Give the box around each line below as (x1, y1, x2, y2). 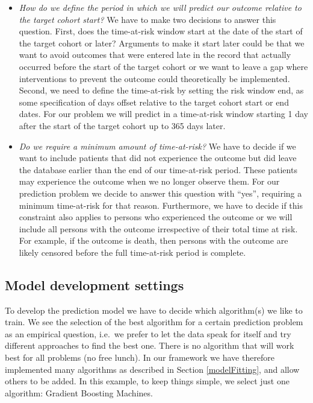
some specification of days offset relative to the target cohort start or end (19, 95, 289, 108)
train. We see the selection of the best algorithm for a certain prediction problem (5, 316, 303, 328)
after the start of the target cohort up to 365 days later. (19, 119, 226, 132)
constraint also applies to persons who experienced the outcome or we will (19, 211, 293, 223)
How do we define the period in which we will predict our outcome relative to (19, 1, 302, 13)
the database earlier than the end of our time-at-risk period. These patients (19, 163, 297, 176)
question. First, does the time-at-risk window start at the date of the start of (19, 25, 303, 37)
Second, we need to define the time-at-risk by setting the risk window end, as (19, 84, 304, 97)
